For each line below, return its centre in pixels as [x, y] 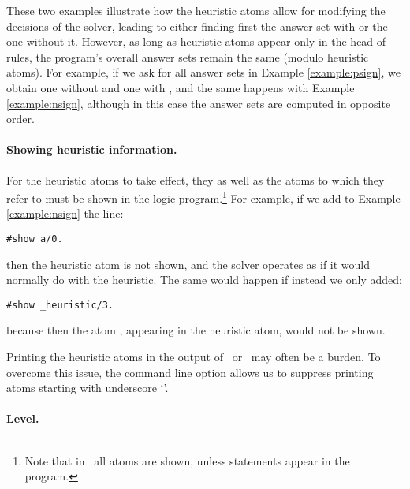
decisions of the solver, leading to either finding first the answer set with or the [197, 26]
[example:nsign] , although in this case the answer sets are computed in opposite [199, 103]
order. [20, 119]
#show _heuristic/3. [60, 305]
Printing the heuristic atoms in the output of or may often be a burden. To [194, 357]
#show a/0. [35, 239]
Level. [23, 418]
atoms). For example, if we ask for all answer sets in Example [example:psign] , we [203, 72]
